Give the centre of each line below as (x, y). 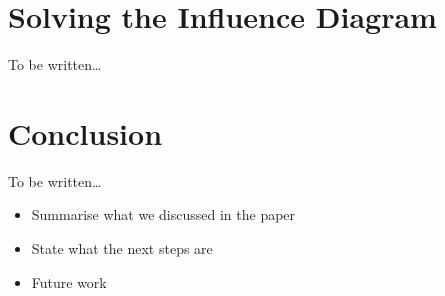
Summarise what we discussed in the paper (163, 214)
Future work (69, 281)
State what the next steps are (122, 248)
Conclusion (85, 132)
